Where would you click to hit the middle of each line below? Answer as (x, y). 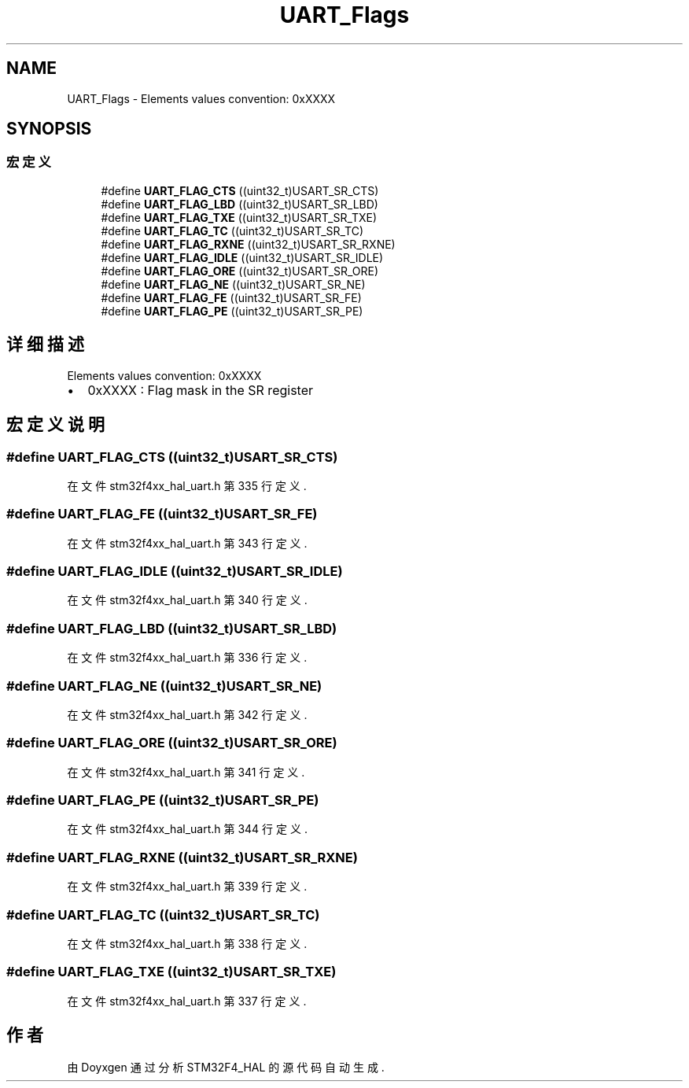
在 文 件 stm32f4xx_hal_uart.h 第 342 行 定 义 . (187, 714)
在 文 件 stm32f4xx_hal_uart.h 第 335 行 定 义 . (187, 485)
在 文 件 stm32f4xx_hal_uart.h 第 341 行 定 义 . (186, 772)
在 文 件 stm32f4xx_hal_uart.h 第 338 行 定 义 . (187, 943)
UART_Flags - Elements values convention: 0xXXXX (201, 98)
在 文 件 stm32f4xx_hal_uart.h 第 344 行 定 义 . (187, 829)
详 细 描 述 (45, 345)
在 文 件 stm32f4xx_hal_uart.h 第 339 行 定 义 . (187, 887)
